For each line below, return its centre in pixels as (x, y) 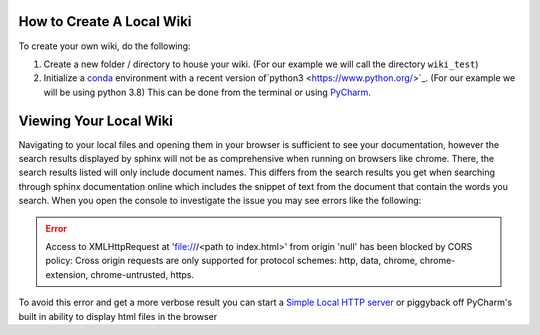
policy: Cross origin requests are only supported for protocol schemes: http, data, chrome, (231, 261)
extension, (67, 274)
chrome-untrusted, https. (142, 274)
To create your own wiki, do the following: (104, 46)
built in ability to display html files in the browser (118, 316)
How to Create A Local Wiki (105, 21)
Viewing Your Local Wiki (96, 120)
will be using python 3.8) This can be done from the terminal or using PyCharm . (207, 92)
